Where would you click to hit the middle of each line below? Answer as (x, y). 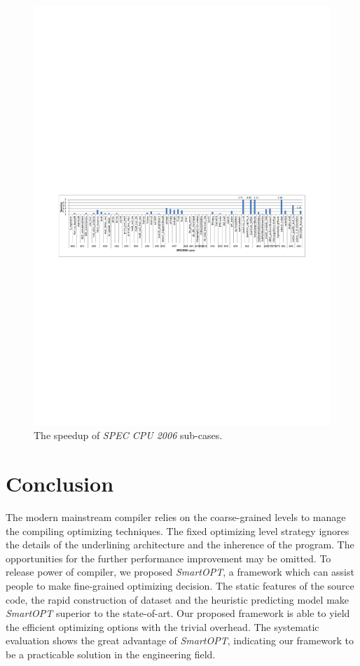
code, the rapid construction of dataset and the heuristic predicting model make (178, 599)
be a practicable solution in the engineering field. (111, 654)
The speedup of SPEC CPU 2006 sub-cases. (128, 435)
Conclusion (60, 484)
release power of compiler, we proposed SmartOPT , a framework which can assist (180, 572)
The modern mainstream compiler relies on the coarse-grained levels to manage (176, 517)
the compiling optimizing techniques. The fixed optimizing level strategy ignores (178, 530)
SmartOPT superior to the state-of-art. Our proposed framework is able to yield (178, 613)
